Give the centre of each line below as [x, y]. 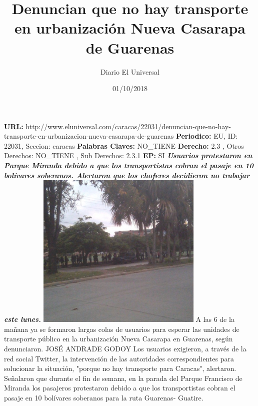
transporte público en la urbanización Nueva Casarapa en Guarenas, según [118, 339]
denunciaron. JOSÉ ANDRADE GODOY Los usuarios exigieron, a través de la [125, 349]
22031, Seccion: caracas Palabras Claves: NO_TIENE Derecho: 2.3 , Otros [124, 145]
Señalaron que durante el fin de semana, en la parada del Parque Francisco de [123, 378]
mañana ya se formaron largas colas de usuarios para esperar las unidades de [122, 329]
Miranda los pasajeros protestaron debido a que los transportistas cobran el [120, 388]
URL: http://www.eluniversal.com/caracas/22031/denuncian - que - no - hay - [117, 126]
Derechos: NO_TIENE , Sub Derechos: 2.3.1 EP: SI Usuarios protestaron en [128, 155]
